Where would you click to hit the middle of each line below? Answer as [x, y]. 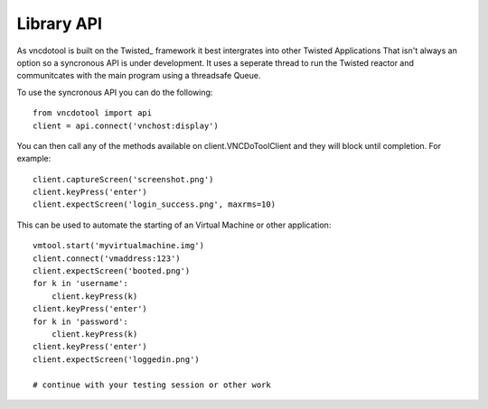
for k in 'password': [80, 321]
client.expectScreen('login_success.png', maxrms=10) [154, 204]
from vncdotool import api [93, 113]
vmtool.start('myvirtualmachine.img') [119, 246]
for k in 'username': [80, 284]
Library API [60, 23]
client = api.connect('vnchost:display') [126, 125]
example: [34, 159]
